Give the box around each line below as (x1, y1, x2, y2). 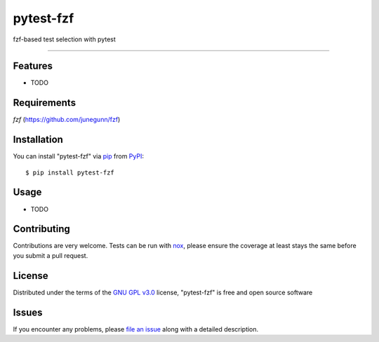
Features (13, 60, 53, 72)
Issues (13, 306, 43, 318)
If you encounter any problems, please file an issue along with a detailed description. (13, 324, 259, 333)
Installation (13, 134, 63, 146)
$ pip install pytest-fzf (25, 168, 115, 177)
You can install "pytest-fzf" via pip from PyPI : (13, 152, 144, 160)
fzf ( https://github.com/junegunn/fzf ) (13, 116, 121, 124)
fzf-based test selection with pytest (13, 35, 116, 43)
